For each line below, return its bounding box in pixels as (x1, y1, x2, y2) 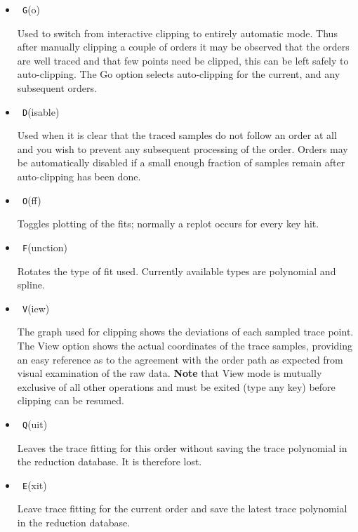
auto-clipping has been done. (17, 169, 141, 184)
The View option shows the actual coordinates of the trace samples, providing (17, 338, 353, 352)
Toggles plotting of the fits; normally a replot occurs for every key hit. (17, 216, 319, 231)
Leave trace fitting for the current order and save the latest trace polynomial (17, 501, 347, 516)
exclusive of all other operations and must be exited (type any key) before (17, 379, 336, 394)
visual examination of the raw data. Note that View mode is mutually (17, 366, 322, 380)
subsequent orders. (17, 81, 97, 95)
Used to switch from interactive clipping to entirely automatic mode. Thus (17, 25, 338, 40)
